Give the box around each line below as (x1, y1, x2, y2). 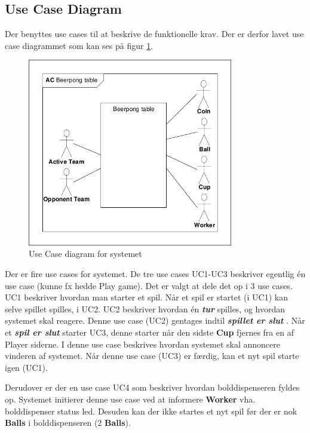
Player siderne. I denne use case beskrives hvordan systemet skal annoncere (5, 337, 281, 350)
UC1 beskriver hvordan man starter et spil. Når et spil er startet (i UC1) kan (5, 291, 288, 303)
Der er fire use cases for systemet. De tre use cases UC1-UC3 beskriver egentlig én (5, 267, 306, 280)
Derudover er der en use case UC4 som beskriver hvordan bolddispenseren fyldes (5, 381, 300, 394)
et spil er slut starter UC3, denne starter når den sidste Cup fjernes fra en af (5, 325, 294, 338)
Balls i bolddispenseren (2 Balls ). (5, 416, 131, 429)
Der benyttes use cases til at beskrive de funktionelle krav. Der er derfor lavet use (5, 27, 304, 40)
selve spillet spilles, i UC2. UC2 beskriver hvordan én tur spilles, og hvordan (5, 302, 286, 315)
